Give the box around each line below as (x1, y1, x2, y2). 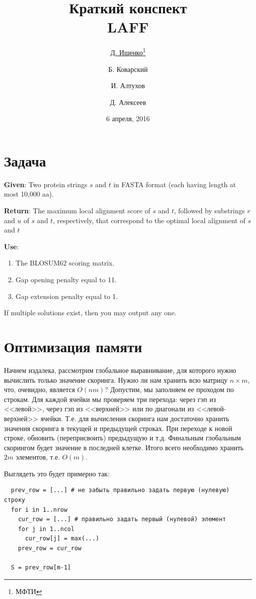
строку (4, 497, 25, 504)
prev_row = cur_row (18, 545, 82, 552)
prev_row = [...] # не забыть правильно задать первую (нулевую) (11, 487, 230, 494)
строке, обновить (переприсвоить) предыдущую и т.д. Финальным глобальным (4, 433, 241, 443)
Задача (4, 150, 46, 170)
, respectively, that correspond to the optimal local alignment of (53, 215, 246, 225)
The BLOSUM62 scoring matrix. (15, 258, 115, 268)
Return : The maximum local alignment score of (4, 205, 151, 216)
